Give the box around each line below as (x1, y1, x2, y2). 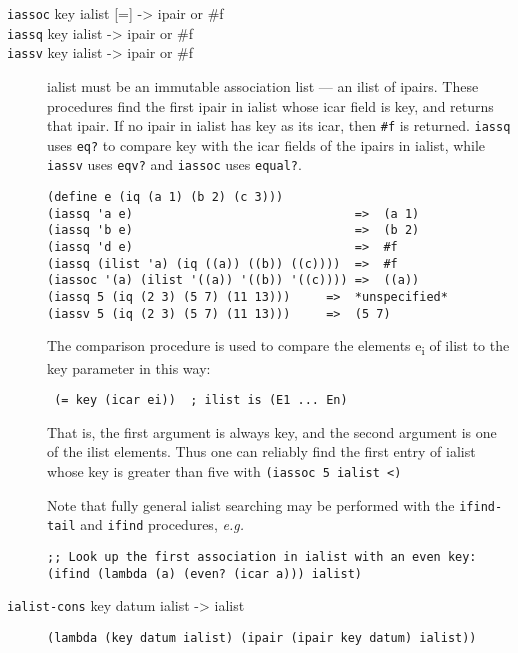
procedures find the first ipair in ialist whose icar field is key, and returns (47, 95, 494, 116)
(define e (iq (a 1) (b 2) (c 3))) (47, 190, 284, 205)
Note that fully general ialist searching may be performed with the (47, 494, 455, 515)
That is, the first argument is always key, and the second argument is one (47, 421, 497, 442)
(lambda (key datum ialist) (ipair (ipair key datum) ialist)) (47, 630, 477, 645)
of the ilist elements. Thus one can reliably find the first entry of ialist (47, 441, 476, 462)
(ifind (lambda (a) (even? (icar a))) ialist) (47, 566, 362, 581)
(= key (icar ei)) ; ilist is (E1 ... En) (54, 393, 348, 408)
